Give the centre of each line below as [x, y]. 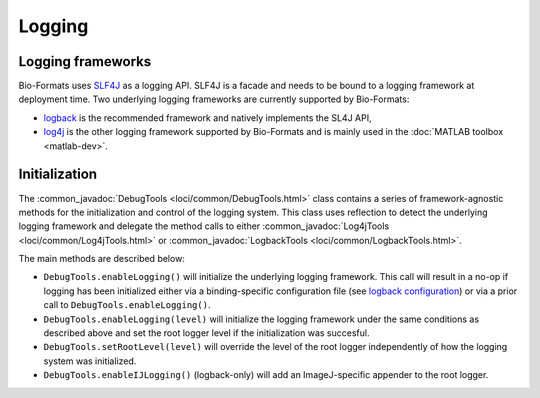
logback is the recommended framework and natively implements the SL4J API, [207, 117]
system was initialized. [90, 361]
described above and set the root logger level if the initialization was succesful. [206, 333]
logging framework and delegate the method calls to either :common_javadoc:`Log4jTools [204, 226]
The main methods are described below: [101, 259]
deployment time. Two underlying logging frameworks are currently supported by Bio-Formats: [214, 99]
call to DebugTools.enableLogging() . [127, 305]
